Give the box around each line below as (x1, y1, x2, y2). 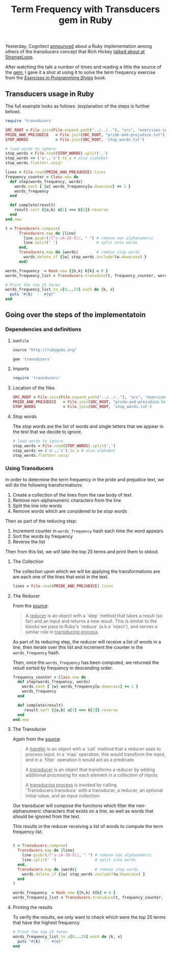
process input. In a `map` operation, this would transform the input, (25, 751, 166, 758)
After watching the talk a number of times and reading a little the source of (5, 64, 162, 70)
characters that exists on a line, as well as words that (42, 808, 154, 814)
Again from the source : (12, 736, 61, 742)
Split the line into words (12, 502, 62, 508)
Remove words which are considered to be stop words (12, 508, 127, 514)
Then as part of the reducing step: (5, 518, 77, 524)
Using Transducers (5, 465, 53, 472)
